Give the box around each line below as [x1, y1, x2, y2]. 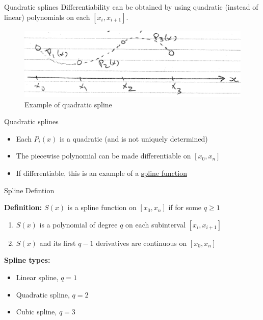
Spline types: [4, 255, 50, 265]
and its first [39, 237, 76, 248]
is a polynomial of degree [39, 219, 118, 230]
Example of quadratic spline [24, 99, 112, 109]
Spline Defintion [4, 185, 55, 195]
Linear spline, [16, 271, 59, 282]
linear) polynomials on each [4, 11, 90, 22]
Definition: [4, 202, 42, 213]
